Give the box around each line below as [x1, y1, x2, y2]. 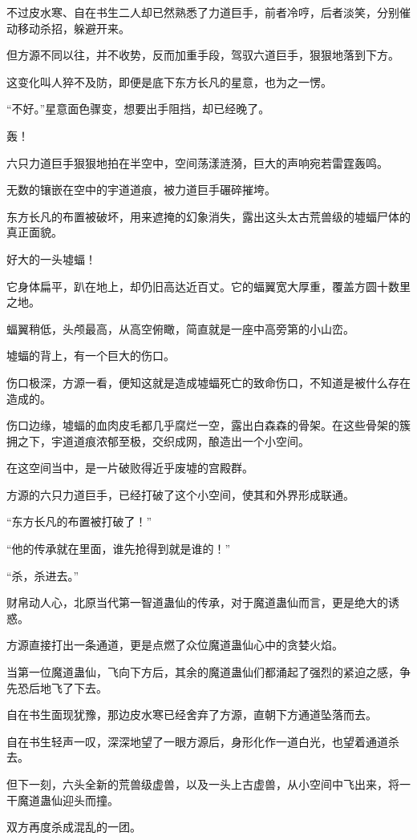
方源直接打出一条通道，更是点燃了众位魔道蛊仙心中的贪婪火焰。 [6, 636, 343, 653]
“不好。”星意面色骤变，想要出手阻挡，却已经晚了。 [6, 100, 270, 117]
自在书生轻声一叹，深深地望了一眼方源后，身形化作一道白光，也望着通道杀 [6, 733, 399, 749]
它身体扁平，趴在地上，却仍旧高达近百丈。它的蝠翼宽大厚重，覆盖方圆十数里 [6, 277, 411, 294]
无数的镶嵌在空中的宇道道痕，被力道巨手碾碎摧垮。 [6, 181, 276, 198]
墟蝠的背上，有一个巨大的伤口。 [6, 347, 175, 364]
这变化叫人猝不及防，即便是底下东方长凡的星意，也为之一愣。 [6, 73, 332, 90]
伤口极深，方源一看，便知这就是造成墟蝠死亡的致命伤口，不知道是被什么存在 [6, 374, 411, 390]
